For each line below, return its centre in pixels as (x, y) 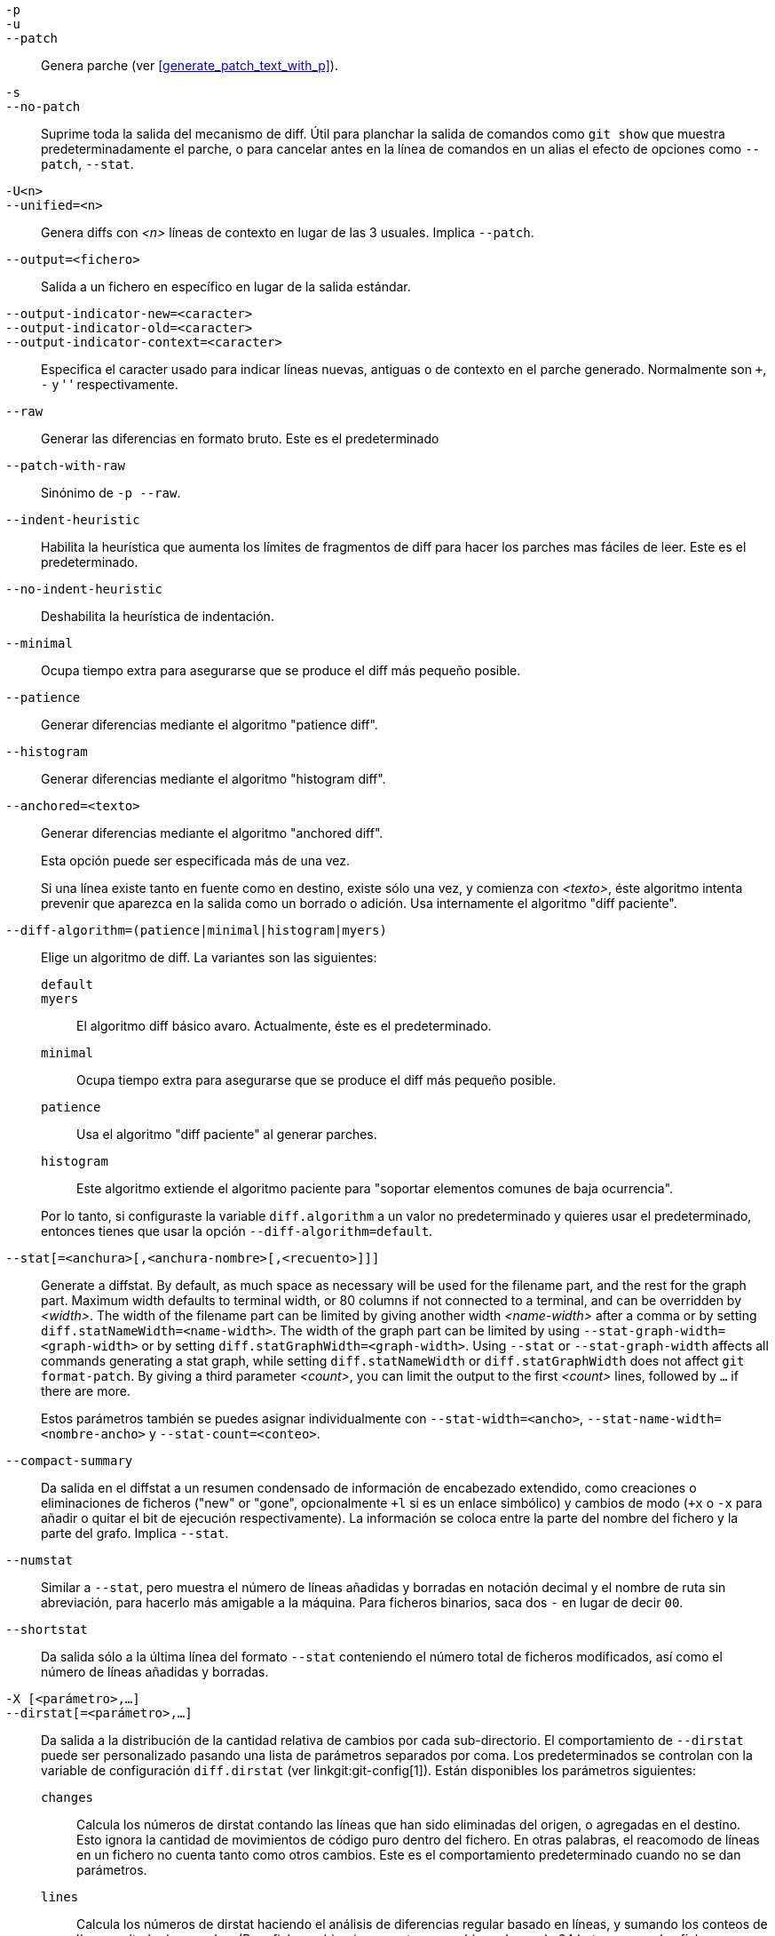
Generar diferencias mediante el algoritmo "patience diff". (210, 725)
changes (67, 1797)
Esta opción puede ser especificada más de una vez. (196, 860)
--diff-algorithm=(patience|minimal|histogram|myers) (196, 930)
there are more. (86, 1391)
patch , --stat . (87, 164)
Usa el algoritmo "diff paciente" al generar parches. (227, 1134)
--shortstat (47, 1629)
